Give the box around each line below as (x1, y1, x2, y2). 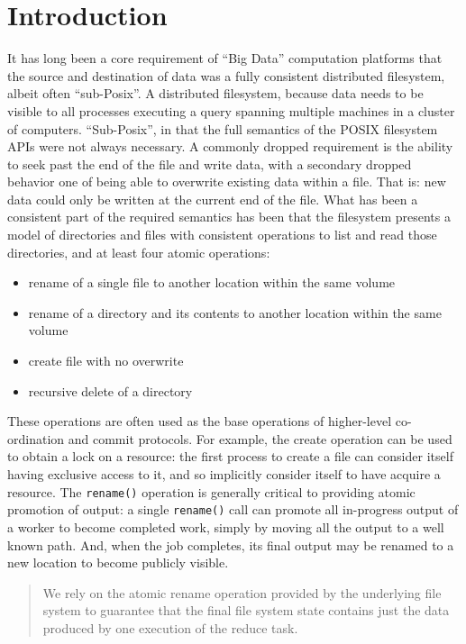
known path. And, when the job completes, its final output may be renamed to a (7, 535, 454, 554)
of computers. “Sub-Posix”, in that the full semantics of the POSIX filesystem (7, 119, 438, 138)
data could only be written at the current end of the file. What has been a (7, 189, 418, 208)
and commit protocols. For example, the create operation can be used (68, 429, 452, 448)
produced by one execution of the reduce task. (42, 618, 298, 637)
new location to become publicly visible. (7, 553, 229, 572)
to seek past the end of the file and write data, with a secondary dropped (7, 154, 412, 173)
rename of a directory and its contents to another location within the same (28, 303, 442, 322)
